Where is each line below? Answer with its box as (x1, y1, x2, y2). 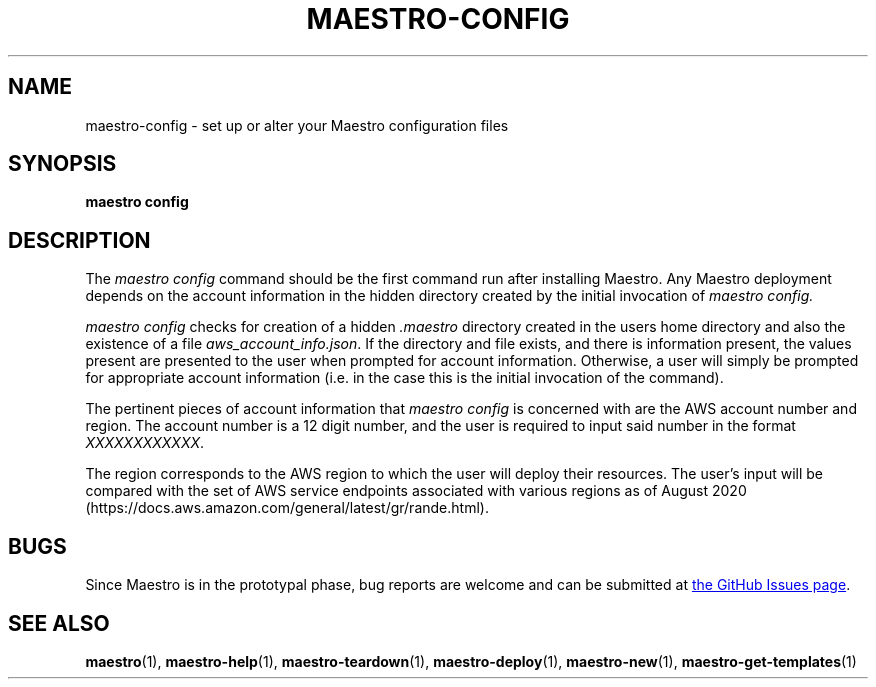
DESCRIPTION (8, 227, 151, 253)
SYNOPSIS (8, 151, 117, 177)
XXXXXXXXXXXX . (85, 434, 205, 452)
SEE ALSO (8, 610, 110, 636)
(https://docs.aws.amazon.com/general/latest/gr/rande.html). (85, 499, 489, 517)
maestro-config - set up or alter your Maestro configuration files (85, 116, 509, 134)
